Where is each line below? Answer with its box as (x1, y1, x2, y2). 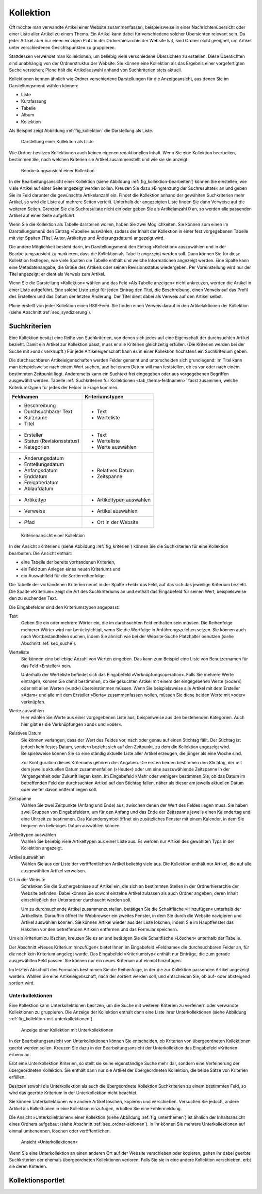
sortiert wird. (9, 980, 35, 986)
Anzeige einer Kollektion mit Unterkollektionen (21, 1027, 114, 1033)
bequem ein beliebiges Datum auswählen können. (21, 823, 121, 829)
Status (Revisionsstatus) (24, 438, 80, 444)
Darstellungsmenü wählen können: (9, 82, 79, 88)
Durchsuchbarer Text (24, 408, 73, 415)
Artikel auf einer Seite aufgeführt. (9, 213, 76, 218)
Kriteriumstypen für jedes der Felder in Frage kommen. (9, 384, 119, 390)
